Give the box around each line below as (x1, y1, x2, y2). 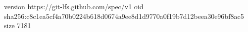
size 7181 (4, 20, 31, 31)
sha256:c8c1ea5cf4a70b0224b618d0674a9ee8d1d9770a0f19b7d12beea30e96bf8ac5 (4, 11, 244, 21)
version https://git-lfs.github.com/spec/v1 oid (4, 1, 144, 11)
